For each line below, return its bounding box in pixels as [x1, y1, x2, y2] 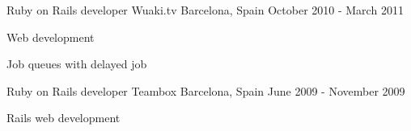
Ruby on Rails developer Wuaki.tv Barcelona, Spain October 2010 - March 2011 [6, 2, 404, 18]
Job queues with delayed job [6, 55, 147, 72]
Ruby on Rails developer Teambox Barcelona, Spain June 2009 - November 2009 [6, 82, 405, 99]
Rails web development [6, 109, 121, 126]
